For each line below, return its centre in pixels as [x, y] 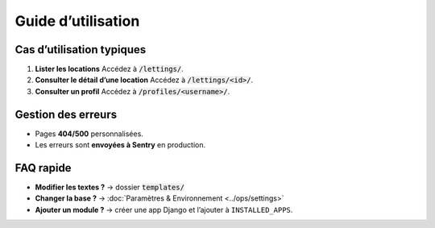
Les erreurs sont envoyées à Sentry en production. [120, 145]
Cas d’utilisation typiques [81, 50]
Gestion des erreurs [66, 114]
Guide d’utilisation [77, 21]
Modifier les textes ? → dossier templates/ [110, 187]
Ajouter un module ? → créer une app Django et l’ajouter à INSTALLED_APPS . [164, 209]
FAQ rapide [43, 168]
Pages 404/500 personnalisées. [89, 134]
